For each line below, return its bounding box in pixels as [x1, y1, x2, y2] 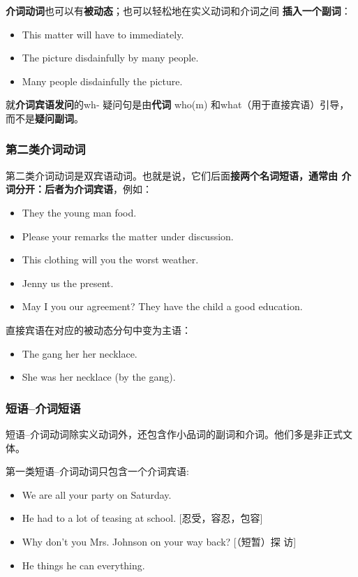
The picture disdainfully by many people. [22, 50, 199, 65]
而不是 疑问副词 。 [6, 110, 84, 125]
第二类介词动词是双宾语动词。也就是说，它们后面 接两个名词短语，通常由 [6, 168, 338, 182]
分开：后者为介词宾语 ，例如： [15, 182, 152, 196]
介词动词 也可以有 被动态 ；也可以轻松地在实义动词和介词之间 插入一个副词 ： [6, 3, 351, 17]
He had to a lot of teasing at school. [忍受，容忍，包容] [22, 511, 263, 525]
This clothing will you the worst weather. [22, 252, 199, 267]
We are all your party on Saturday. [22, 487, 172, 502]
